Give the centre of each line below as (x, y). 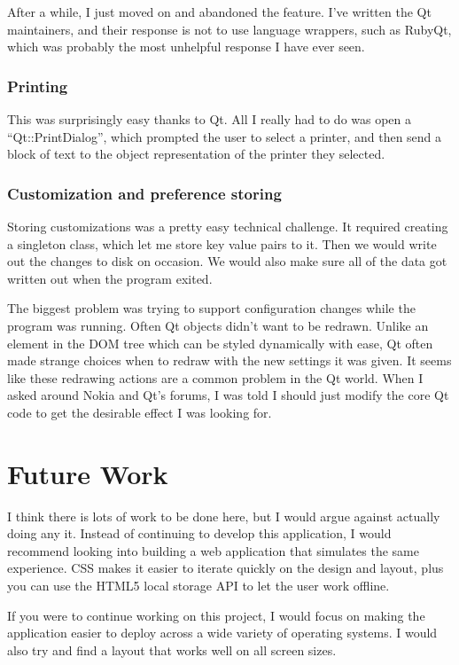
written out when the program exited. (110, 278)
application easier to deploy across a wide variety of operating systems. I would (222, 633)
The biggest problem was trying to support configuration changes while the (211, 308)
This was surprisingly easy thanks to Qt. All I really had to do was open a (210, 119)
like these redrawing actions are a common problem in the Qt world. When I (215, 377)
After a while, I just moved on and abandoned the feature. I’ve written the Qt (219, 12)
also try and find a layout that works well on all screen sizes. (172, 649)
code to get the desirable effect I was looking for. (140, 412)
